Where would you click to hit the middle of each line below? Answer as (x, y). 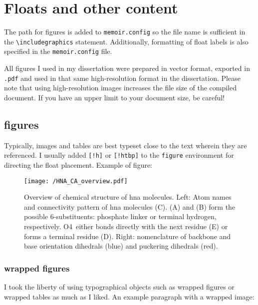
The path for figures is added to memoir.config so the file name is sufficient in (125, 32)
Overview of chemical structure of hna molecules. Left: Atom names (128, 197)
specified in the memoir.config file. (58, 51)
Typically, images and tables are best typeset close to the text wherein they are (126, 145)
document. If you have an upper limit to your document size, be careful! (114, 97)
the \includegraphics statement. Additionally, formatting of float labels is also (126, 41)
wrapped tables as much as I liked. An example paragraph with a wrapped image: (129, 296)
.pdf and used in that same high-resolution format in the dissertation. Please (122, 78)
